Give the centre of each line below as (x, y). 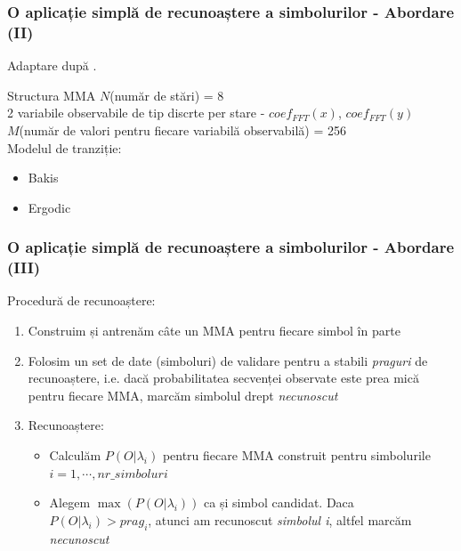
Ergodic (49, 207)
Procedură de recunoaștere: (81, 300)
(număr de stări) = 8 (167, 95)
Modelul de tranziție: (65, 147)
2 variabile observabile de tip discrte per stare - (136, 113)
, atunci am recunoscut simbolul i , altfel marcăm (280, 519)
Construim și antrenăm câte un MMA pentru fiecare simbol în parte (214, 331)
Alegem (70, 502)
